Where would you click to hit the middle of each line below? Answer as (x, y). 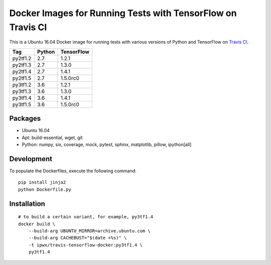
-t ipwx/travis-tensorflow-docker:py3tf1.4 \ (86, 245)
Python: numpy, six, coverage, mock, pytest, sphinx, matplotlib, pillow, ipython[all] (107, 145)
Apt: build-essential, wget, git (52, 138)
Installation (27, 204)
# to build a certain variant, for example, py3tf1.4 (86, 217)
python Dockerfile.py (45, 189)
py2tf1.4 (22, 71)
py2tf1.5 (22, 78)
